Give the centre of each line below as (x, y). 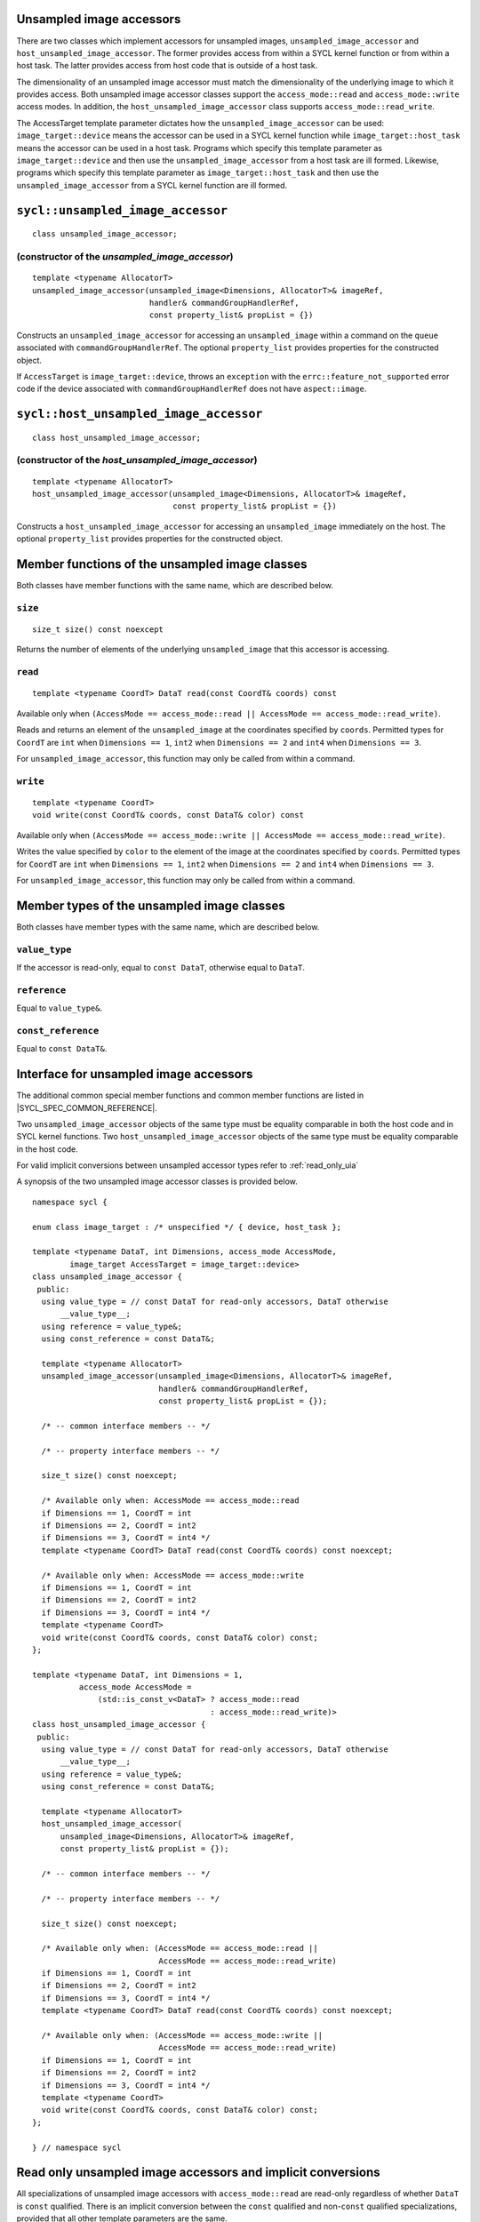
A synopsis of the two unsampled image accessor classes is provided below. (157, 1181)
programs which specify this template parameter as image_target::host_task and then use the (198, 172)
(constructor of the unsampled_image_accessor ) (125, 256)
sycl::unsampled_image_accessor (122, 210)
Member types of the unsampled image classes (151, 905)
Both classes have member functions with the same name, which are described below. (175, 586)
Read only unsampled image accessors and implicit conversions (198, 2173)
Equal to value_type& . (59, 1008)
